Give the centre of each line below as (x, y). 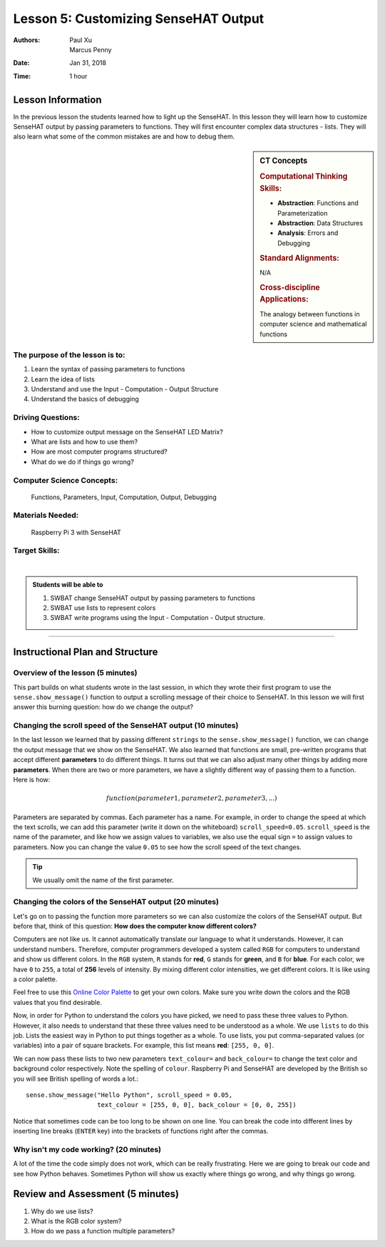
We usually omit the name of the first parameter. (103, 880)
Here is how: (32, 780)
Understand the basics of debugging (85, 399)
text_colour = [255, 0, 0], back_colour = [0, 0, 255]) (197, 1105)
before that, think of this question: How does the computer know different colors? (135, 926)
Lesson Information (57, 100)
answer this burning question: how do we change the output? (103, 707)
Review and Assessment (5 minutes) (96, 1194)
